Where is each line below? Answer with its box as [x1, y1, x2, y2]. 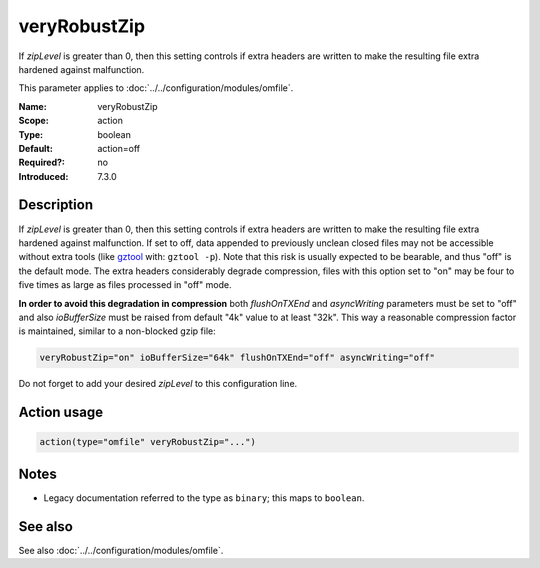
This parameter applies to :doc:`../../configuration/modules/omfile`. [18, 82, 294, 94]
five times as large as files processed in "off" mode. [18, 279, 232, 291]
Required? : [18, 156, 65, 169]
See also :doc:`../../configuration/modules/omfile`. [18, 544, 224, 556]
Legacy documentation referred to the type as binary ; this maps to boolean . [43, 491, 365, 504]
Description [18, 196, 94, 214]
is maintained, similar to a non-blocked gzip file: [18, 325, 216, 337]
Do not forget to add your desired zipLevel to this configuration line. [18, 378, 298, 390]
